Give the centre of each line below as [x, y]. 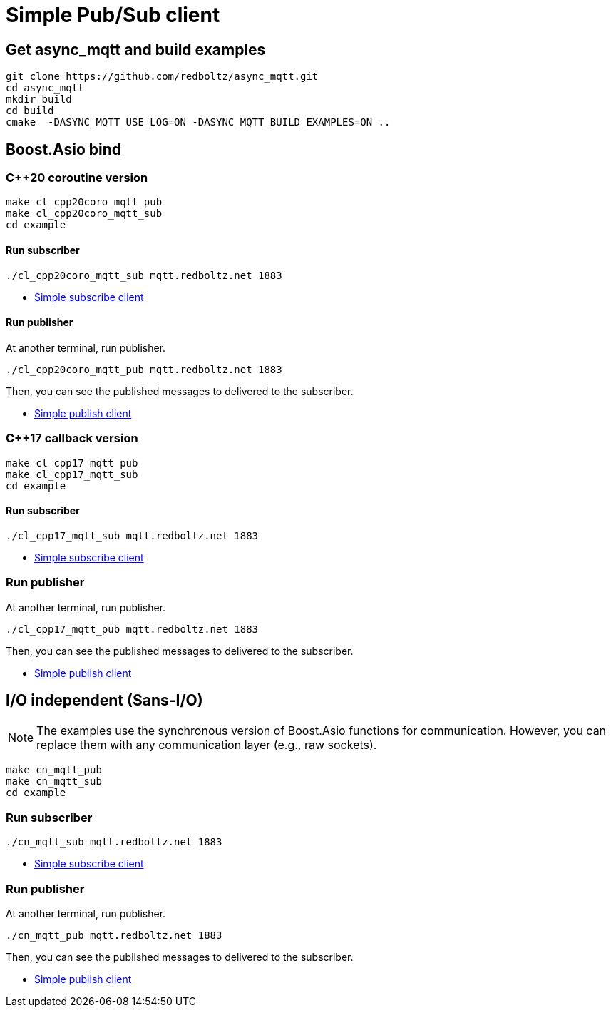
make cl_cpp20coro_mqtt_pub [84, 202]
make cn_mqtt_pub [54, 770]
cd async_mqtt [45, 88]
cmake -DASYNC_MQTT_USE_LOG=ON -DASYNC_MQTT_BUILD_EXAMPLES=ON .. [198, 122]
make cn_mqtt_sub [54, 782]
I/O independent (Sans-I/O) [104, 700]
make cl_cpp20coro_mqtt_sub [84, 214]
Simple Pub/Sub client [113, 15]
